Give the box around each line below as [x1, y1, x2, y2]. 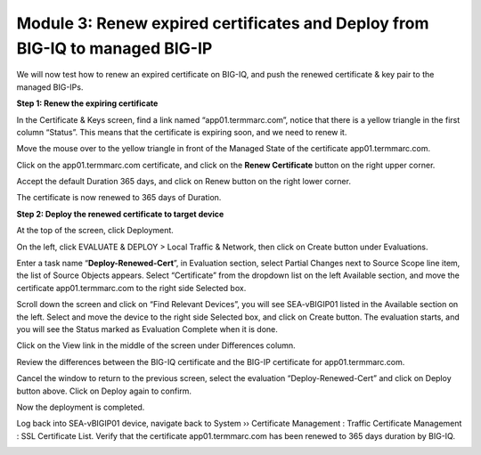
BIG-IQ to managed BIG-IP [16, 38, 213, 58]
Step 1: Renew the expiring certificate [16, 98, 159, 109]
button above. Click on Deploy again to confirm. [16, 386, 192, 396]
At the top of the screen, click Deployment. [16, 225, 174, 236]
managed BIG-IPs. [16, 81, 84, 93]
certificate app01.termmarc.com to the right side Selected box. [16, 282, 247, 293]
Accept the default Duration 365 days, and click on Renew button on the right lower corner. [16, 176, 352, 187]
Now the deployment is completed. [16, 402, 145, 412]
